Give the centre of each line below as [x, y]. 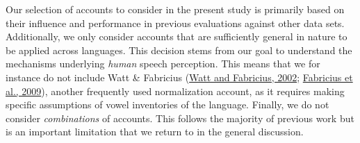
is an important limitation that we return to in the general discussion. [155, 132]
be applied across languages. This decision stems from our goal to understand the [179, 50]
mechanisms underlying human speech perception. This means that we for [163, 64]
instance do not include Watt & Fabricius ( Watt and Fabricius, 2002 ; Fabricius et [179, 77]
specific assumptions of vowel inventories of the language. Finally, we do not [167, 104]
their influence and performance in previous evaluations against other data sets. [175, 23]
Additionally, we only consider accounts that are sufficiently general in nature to [177, 36]
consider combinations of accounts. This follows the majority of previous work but [180, 118]
